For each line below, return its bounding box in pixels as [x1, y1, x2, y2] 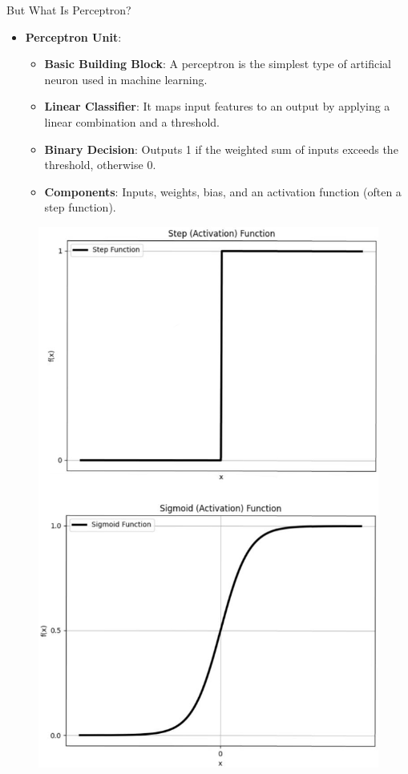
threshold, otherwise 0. [44, 156, 156, 173]
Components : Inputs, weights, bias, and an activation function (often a [44, 183, 402, 200]
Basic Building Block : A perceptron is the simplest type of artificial [44, 55, 391, 72]
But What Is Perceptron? [6, 2, 131, 18]
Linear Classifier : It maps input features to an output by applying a [44, 98, 390, 115]
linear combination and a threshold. [44, 113, 220, 130]
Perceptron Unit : [25, 28, 122, 45]
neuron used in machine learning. [44, 71, 208, 87]
